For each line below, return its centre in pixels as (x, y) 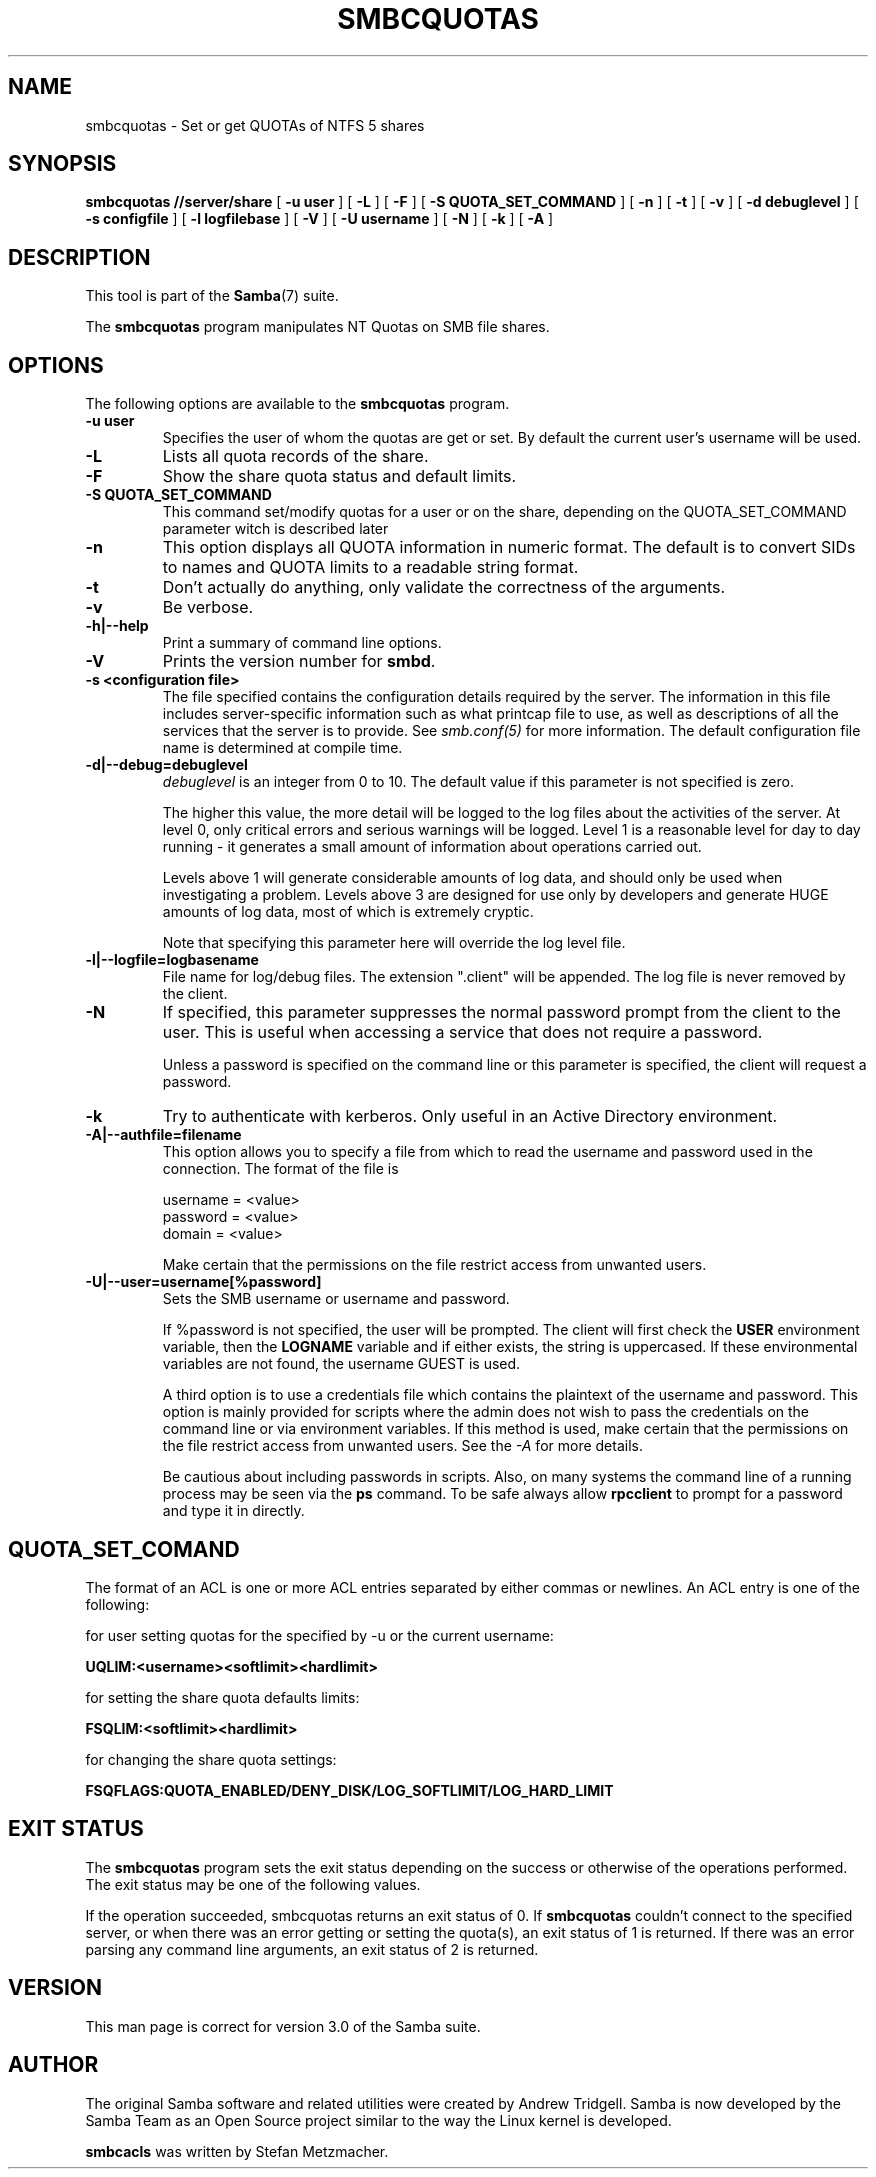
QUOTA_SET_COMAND (124, 1549)
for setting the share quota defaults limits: (222, 1697)
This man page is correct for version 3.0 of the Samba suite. (283, 2026)
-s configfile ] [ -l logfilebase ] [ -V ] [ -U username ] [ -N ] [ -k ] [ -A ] (319, 219)
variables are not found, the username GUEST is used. (341, 1364)
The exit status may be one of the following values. (253, 1884)
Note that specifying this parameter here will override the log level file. (394, 943)
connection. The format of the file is (280, 1169)
